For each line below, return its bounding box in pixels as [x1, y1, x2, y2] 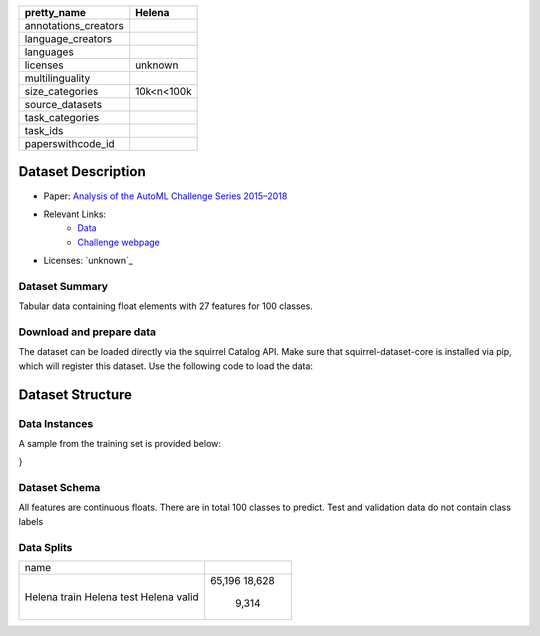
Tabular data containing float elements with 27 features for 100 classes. [18, 300, 314, 312]
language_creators [24, 32, 113, 45]
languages [24, 45, 74, 59]
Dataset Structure [18, 386, 133, 403]
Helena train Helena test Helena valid [24, 590, 199, 604]
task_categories [24, 111, 100, 124]
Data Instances [18, 416, 94, 430]
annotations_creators [24, 19, 124, 32]
